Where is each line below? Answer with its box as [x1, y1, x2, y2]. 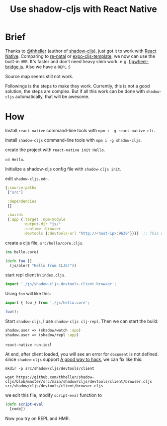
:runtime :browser [23, 226, 61, 231]
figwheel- [129, 58, 149, 64]
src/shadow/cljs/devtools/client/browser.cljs [5, 383, 103, 388]
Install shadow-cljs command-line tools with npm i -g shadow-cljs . [5, 137, 142, 143]
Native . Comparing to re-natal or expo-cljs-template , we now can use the [5, 53, 156, 59]
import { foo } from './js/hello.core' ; [5, 300, 90, 305]
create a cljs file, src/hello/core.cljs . [5, 240, 83, 246]
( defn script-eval [5, 402, 43, 407]
